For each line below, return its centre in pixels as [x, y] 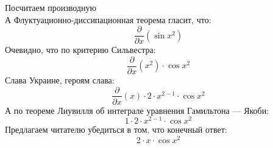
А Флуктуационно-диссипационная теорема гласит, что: [108, 19]
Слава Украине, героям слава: [60, 79]
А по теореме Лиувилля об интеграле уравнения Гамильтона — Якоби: [137, 110]
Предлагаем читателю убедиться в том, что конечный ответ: [116, 129]
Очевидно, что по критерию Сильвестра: [80, 50]
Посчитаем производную [51, 7]
